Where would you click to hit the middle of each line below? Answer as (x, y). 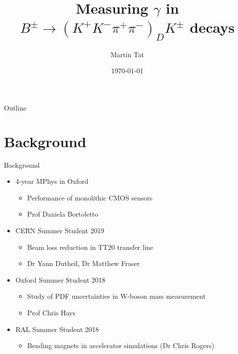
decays (212, 27)
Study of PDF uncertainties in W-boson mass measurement (116, 296)
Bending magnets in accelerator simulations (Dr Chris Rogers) (121, 345)
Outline (15, 107)
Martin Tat (127, 54)
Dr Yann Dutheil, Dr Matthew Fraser (83, 263)
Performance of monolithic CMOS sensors (90, 197)
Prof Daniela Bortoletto (63, 214)
